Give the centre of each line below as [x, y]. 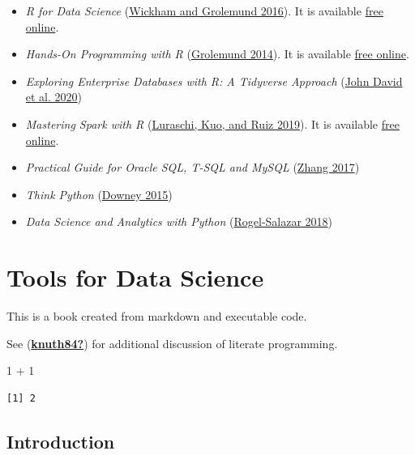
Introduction [61, 441]
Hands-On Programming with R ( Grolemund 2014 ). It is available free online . [217, 54]
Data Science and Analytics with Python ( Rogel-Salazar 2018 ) [179, 221]
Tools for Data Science [135, 277]
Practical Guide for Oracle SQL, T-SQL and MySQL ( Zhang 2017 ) [193, 167]
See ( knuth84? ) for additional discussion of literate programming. [172, 343]
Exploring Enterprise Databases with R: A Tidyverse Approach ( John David [214, 81]
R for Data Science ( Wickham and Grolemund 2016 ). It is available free [204, 11]
